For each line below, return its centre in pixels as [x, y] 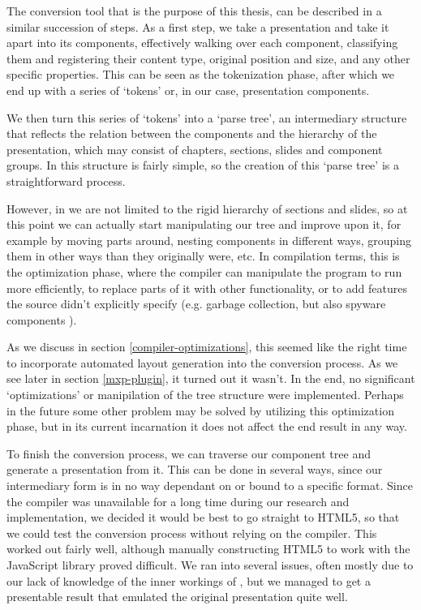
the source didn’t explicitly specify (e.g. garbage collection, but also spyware [196, 304]
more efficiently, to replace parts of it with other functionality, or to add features [207, 288]
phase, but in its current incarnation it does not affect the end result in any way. [207, 426]
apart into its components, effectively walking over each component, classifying [202, 43]
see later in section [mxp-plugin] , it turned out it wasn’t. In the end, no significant [211, 378]
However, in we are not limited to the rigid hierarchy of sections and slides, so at [207, 208]
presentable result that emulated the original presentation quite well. [177, 597]
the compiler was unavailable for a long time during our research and [178, 501]
